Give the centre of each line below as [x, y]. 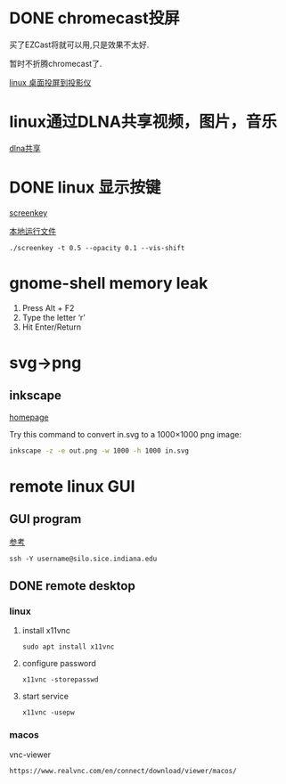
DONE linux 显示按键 [85, 188]
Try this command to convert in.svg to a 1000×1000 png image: [126, 434]
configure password [59, 664]
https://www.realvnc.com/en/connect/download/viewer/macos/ [123, 771]
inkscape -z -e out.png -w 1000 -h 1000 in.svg [99, 451]
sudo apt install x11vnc [68, 647]
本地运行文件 [33, 231]
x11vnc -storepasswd [60, 680]
